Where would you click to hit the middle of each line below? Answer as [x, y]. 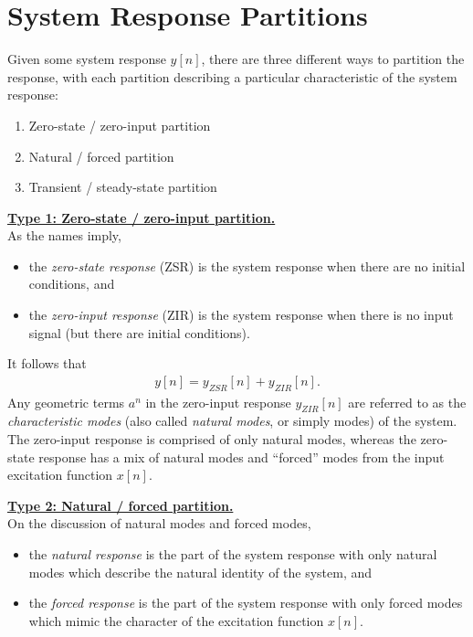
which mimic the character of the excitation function [176, 620]
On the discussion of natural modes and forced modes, [159, 523]
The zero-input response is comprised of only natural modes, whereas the [212, 439]
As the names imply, [64, 235]
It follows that [47, 363]
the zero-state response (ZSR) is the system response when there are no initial [247, 265]
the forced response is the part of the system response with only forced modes [246, 603]
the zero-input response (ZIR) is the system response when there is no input [241, 315]
